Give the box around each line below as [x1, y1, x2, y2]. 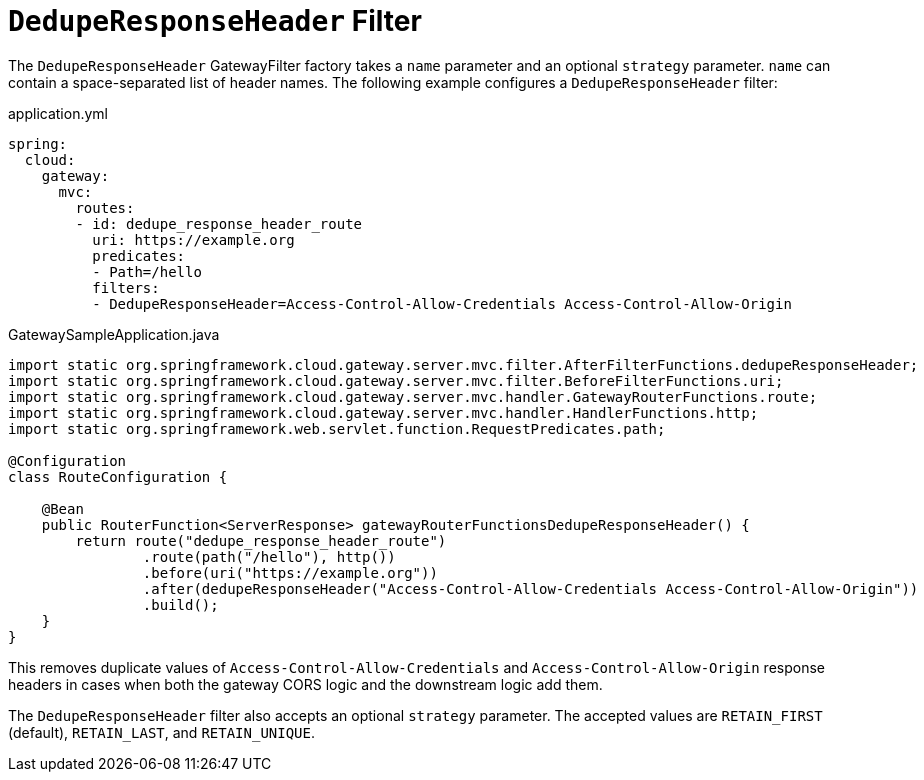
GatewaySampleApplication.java [8, 325, 220, 343]
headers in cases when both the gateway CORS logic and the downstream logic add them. [8, 675, 603, 693]
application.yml [8, 104, 108, 122]
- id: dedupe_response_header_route [75, 215, 363, 232]
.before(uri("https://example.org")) [142, 564, 438, 581]
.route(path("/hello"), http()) [142, 548, 396, 565]
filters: [92, 279, 160, 296]
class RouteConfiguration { [8, 468, 228, 485]
